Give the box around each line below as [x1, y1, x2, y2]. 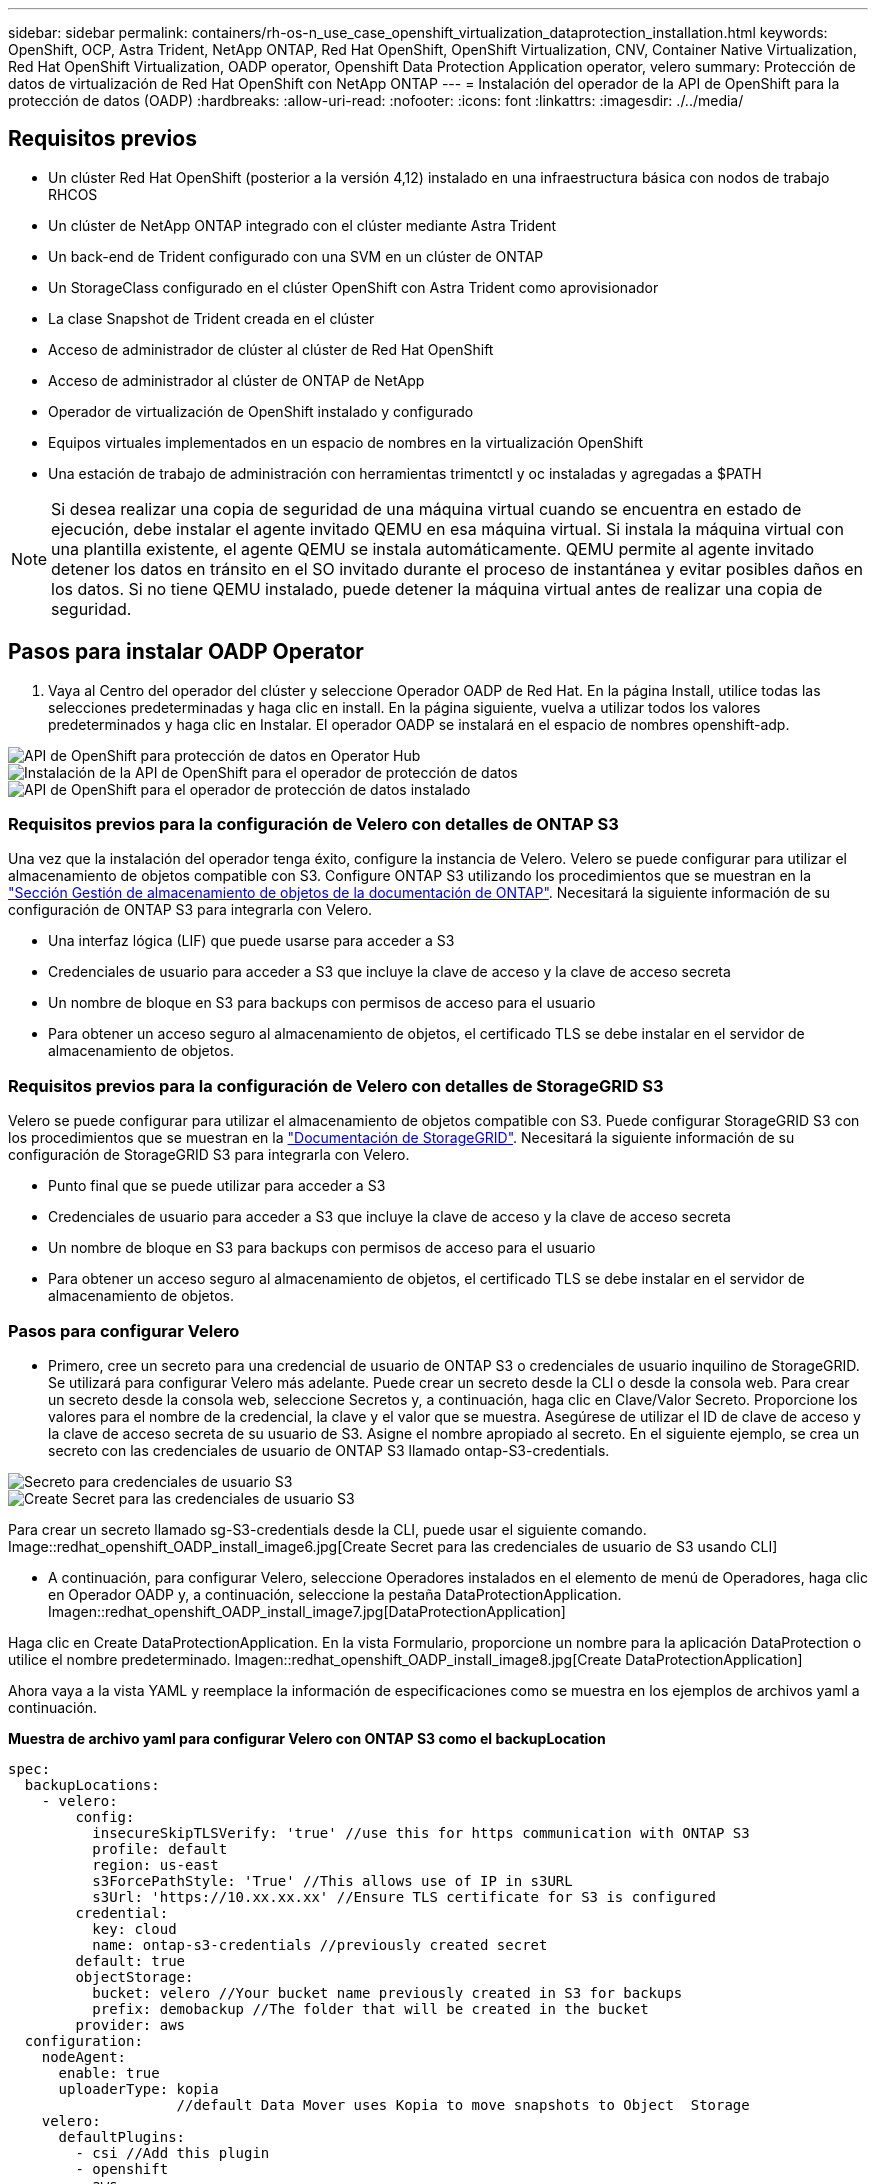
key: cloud [92, 1920, 177, 1937]
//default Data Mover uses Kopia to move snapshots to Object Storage [176, 2096, 750, 2113]
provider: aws [75, 2016, 186, 2033]
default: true [75, 1952, 186, 1969]
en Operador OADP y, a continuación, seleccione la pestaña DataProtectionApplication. [48, 1585, 622, 1603]
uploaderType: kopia [58, 2080, 219, 2097]
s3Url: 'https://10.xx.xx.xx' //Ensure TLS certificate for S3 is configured [92, 1888, 717, 1905]
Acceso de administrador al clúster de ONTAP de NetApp [48, 371, 425, 389]
